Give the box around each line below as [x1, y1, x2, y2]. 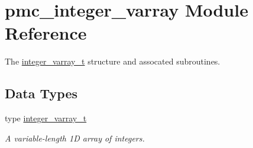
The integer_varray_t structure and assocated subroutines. [5, 55, 220, 67]
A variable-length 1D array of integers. [5, 131, 145, 144]
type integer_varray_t [5, 112, 87, 124]
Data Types [5, 84, 77, 102]
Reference [5, 21, 87, 45]
